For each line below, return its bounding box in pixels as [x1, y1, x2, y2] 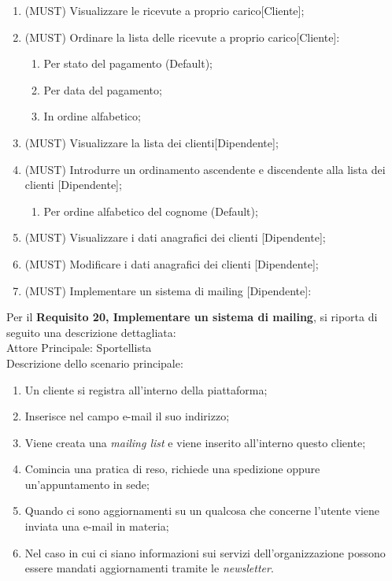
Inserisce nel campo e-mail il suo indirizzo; [24, 408, 230, 424]
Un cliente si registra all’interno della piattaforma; [24, 381, 268, 398]
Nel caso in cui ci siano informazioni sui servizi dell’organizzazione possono [24, 544, 386, 561]
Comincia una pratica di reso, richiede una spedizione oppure [24, 461, 320, 477]
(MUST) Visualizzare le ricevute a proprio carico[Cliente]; [24, 2, 305, 18]
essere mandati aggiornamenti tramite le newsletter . [24, 560, 274, 576]
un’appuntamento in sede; [24, 476, 150, 492]
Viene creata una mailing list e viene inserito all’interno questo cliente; [24, 434, 366, 450]
